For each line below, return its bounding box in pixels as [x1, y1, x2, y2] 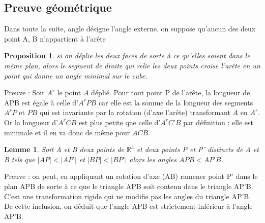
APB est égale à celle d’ [4, 97, 78, 107]
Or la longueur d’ [4, 117, 58, 127]
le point [57, 87, 81, 98]
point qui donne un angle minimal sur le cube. [4, 70, 148, 81]
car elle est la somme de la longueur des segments [98, 97, 253, 107]
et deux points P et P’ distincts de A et [136, 144, 259, 155]
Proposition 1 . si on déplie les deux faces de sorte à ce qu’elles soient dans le [4, 50, 250, 61]
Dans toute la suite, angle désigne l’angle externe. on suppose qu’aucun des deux [4, 23, 256, 34]
